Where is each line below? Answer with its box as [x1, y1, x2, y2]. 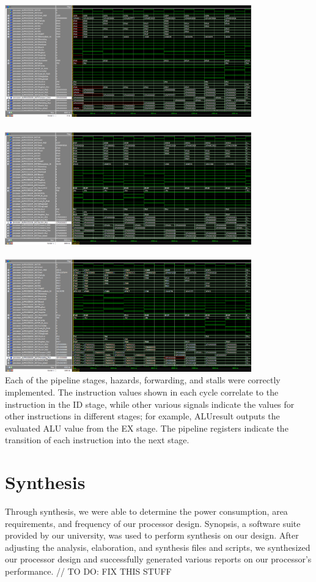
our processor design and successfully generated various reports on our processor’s [5, 553, 312, 565]
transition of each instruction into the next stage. [5, 433, 189, 446]
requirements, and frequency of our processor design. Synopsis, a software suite [5, 517, 301, 529]
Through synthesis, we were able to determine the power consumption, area [5, 505, 288, 518]
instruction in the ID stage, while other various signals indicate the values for [5, 397, 295, 410]
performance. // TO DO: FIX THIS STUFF [5, 565, 172, 578]
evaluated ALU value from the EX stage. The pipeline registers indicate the [5, 421, 288, 434]
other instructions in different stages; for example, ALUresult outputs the [5, 410, 280, 422]
